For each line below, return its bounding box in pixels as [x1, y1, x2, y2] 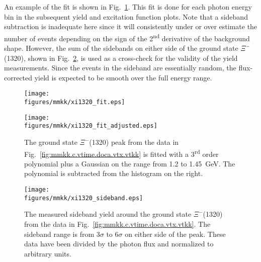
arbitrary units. [24, 248, 71, 258]
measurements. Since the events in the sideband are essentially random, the [4, 62, 236, 73]
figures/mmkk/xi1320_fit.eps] [24, 99, 125, 106]
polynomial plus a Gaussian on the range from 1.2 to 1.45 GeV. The [24, 158, 235, 168]
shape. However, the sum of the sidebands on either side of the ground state [4, 43, 238, 53]
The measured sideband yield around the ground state [24, 209, 192, 219]
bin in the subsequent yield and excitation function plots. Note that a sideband [4, 11, 248, 22]
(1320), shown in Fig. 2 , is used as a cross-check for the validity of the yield [4, 52, 238, 63]
